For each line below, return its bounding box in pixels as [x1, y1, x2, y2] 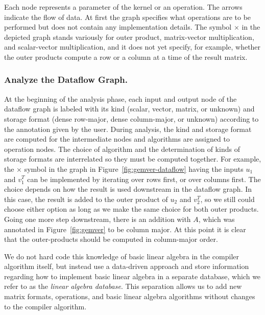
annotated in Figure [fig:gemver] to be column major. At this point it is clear [4, 223, 246, 234]
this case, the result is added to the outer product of [4, 193, 168, 204]
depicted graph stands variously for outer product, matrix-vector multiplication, [4, 31, 254, 42]
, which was [198, 213, 235, 224]
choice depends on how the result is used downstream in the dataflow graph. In [4, 184, 252, 194]
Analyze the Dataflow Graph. [4, 73, 128, 86]
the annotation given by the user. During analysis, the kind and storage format [4, 123, 252, 134]
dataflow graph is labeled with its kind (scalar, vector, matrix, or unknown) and [4, 103, 255, 114]
